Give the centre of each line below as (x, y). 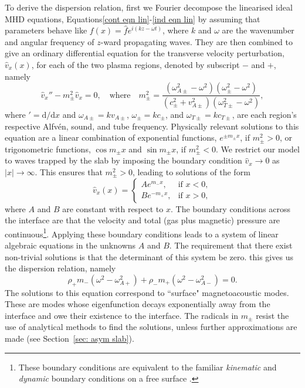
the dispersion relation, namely (60, 268)
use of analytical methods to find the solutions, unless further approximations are (151, 327)
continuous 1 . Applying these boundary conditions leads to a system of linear (142, 233)
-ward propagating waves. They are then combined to (196, 41)
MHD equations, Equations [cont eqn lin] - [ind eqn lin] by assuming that (133, 18)
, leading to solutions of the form (191, 172)
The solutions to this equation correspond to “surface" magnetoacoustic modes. (147, 292)
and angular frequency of (50, 41)
